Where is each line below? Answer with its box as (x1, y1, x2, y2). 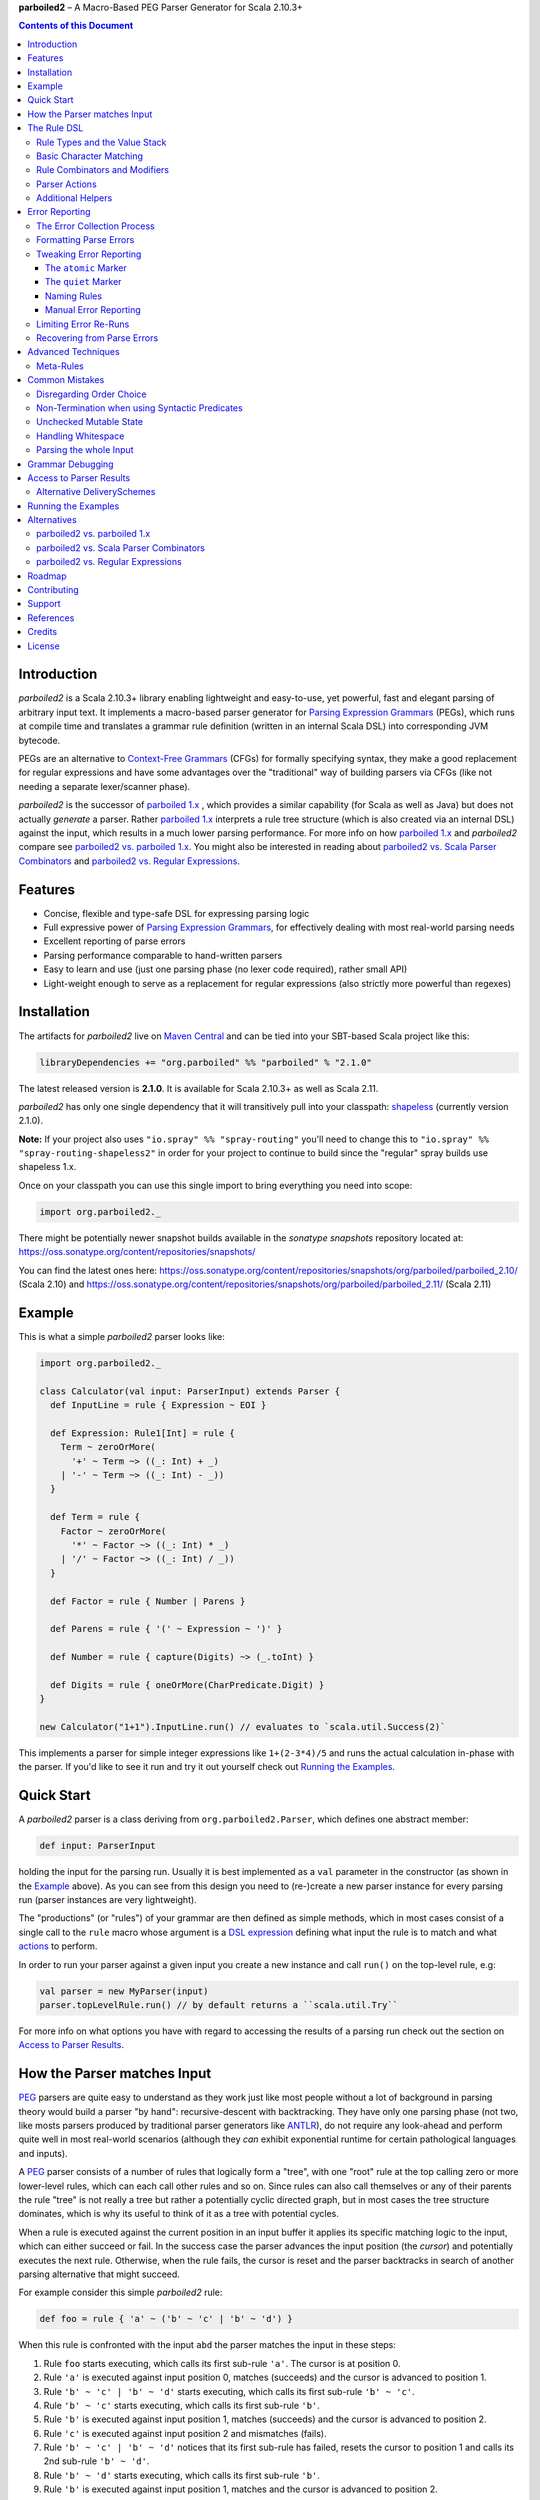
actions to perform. (18, 1940, 98, 1952)
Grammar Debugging (27, 458, 114, 470)
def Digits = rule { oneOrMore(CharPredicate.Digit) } (50, 1679, 325, 1690)
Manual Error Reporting (45, 304, 142, 316)
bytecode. (18, 734, 61, 746)
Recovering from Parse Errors (36, 331, 159, 344)
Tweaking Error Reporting (36, 248, 142, 260)
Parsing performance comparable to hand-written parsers (43, 949, 283, 961)
